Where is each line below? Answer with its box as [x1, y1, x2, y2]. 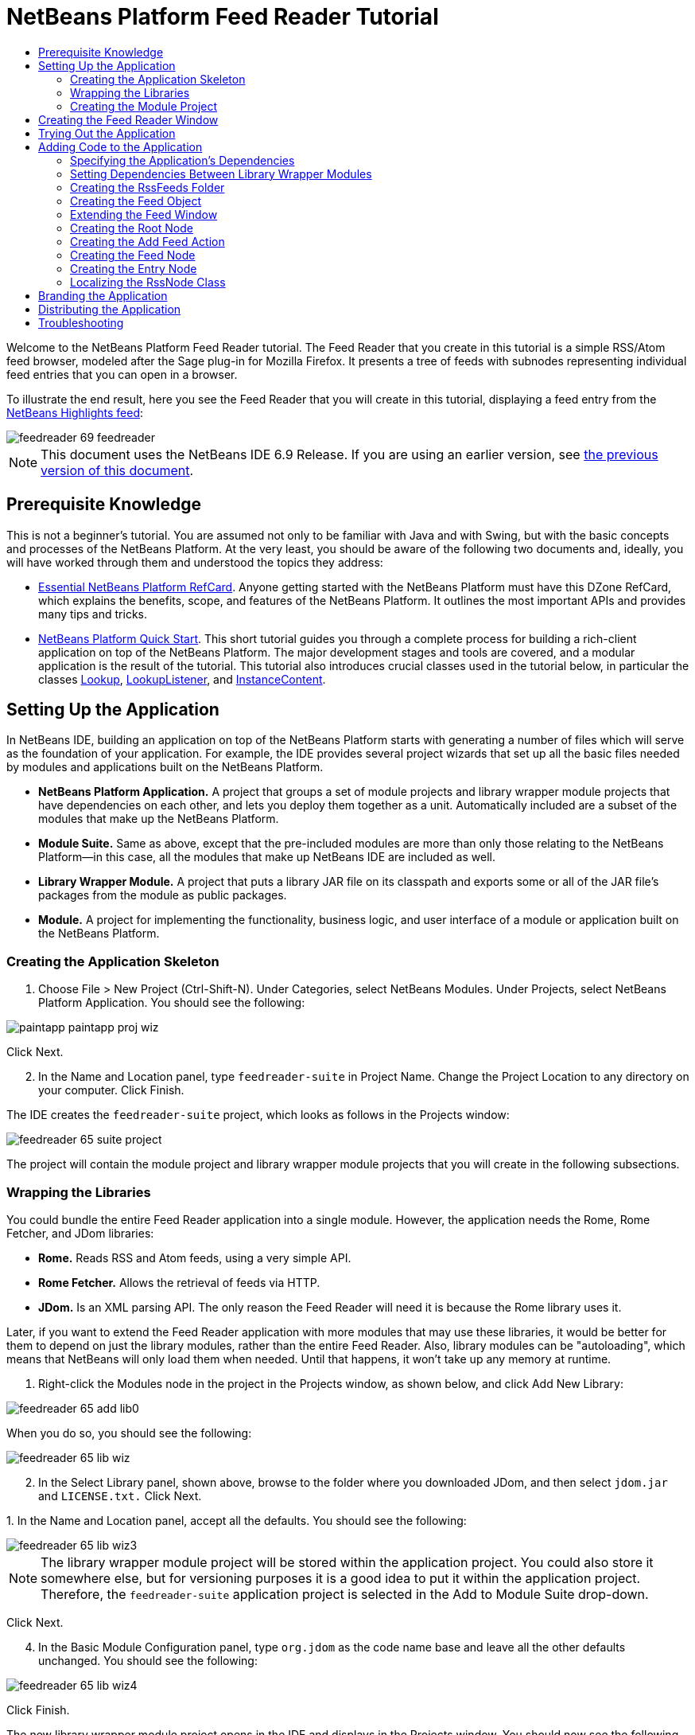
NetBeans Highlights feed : [6, 405, 143, 419]
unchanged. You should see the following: [38, 1653, 258, 1667]
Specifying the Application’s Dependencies [70, 153, 295, 167]
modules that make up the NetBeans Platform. [38, 812, 279, 826]
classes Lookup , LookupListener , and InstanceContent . [38, 672, 326, 686]
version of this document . [41, 462, 194, 478]
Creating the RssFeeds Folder [70, 180, 225, 194]
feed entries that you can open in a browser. [6, 367, 238, 381]
